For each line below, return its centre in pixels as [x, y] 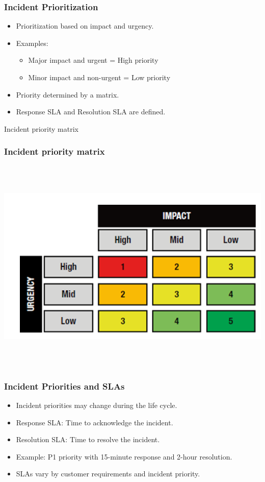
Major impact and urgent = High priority [93, 60]
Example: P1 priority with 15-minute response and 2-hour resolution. [124, 456]
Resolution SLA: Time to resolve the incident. [88, 439]
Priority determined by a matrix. [68, 94]
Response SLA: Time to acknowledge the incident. [95, 422]
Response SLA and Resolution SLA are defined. [91, 112]
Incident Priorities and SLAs [64, 386]
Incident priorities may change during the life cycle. [97, 405]
